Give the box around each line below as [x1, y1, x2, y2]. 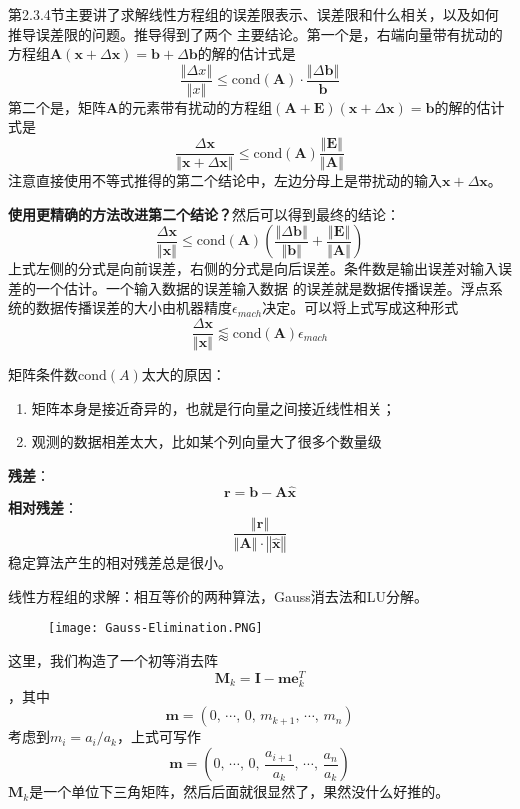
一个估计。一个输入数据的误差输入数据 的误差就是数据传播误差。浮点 [35, 277, 489, 298]
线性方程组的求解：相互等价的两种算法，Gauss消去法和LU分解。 [8, 585, 429, 606]
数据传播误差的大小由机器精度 [35, 297, 232, 318]
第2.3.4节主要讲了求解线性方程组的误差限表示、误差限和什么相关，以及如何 [8, 4, 499, 24]
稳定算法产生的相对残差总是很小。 [8, 552, 232, 573]
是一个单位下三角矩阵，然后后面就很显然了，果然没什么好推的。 [29, 781, 450, 802]
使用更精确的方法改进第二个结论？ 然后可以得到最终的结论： [8, 203, 400, 224]
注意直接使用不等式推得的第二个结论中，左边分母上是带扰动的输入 [8, 170, 442, 191]
